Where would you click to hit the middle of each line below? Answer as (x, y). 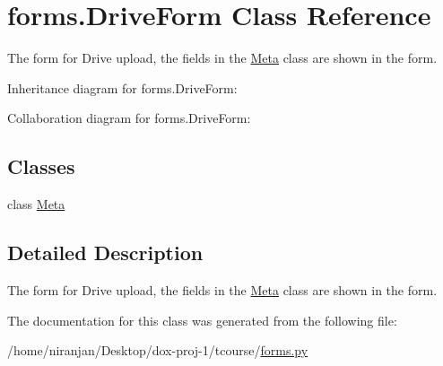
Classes (41, 166)
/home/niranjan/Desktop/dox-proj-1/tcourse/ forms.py (158, 350)
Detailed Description (105, 253)
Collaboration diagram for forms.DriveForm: (129, 118)
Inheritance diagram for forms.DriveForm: (122, 87)
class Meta (36, 204)
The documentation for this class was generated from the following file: (202, 320)
